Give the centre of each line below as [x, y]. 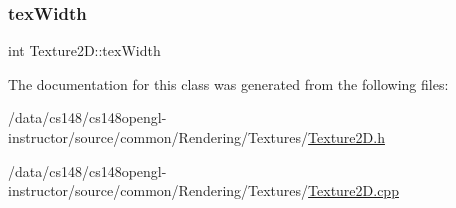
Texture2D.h [346, 137]
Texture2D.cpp [353, 190]
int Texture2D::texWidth [84, 50]
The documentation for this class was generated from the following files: [228, 83]
